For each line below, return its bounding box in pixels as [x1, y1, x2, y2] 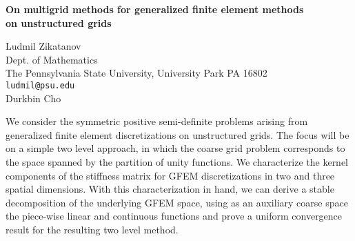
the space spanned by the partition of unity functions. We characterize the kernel [6, 155, 349, 168]
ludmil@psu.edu [6, 80, 75, 90]
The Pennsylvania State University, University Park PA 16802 [6, 66, 267, 80]
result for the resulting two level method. [6, 222, 179, 236]
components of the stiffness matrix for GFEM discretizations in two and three [6, 168, 335, 182]
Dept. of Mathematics [6, 52, 98, 66]
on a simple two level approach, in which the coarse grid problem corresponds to [6, 141, 345, 155]
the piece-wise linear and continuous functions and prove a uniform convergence [6, 209, 343, 223]
